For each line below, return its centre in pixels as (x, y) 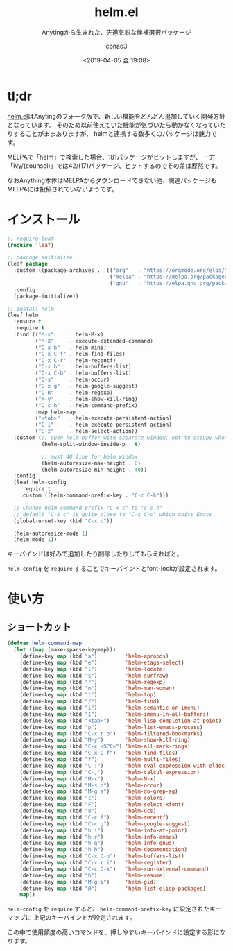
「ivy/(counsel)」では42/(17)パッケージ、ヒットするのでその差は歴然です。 (114, 165)
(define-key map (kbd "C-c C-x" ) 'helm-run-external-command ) (114, 869)
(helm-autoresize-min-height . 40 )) (94, 470)
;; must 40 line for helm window (89, 456)
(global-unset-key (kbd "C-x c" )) (63, 521)
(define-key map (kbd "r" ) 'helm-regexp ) (93, 682)
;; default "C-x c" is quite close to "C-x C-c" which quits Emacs (113, 514)
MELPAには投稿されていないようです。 (62, 189)
